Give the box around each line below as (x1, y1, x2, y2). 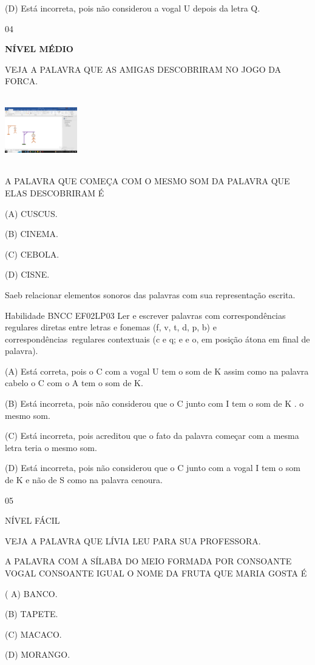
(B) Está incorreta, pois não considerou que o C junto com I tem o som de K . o (5, 397, 304, 410)
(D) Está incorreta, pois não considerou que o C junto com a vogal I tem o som (5, 461, 300, 474)
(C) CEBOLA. (5, 247, 59, 260)
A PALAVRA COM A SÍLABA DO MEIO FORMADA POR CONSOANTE (5, 555, 292, 567)
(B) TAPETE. (5, 607, 58, 620)
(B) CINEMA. (5, 227, 58, 240)
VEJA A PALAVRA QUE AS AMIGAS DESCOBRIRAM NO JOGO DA (5, 62, 282, 75)
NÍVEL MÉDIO (5, 42, 73, 55)
